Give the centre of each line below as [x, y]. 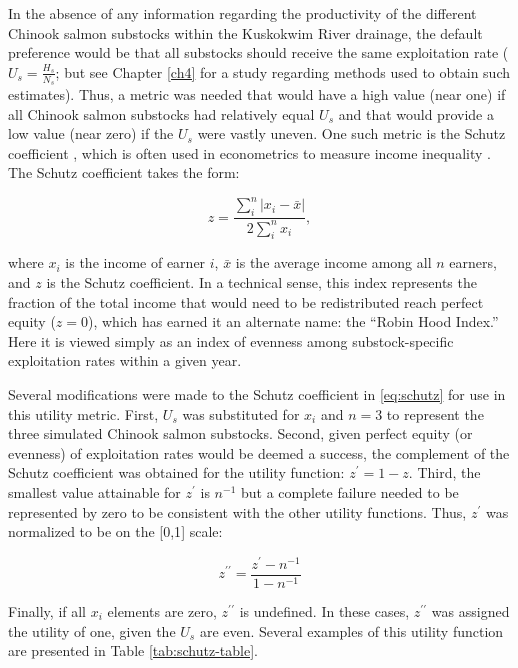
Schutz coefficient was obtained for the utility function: [176, 472]
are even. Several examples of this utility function [351, 630]
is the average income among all [333, 262]
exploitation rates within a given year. [125, 360]
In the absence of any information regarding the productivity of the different [242, 13]
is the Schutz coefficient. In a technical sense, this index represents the [261, 282]
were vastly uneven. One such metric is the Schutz [351, 133]
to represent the [435, 413]
